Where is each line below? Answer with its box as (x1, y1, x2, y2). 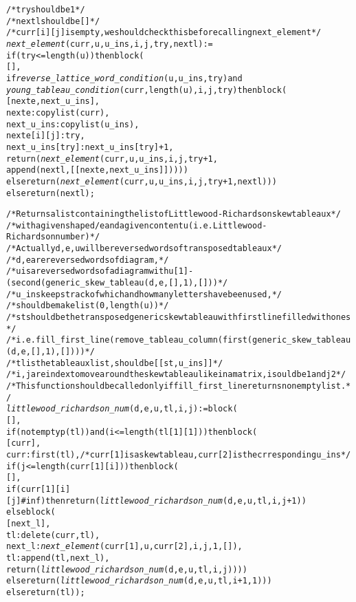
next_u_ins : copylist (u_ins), (6, 119, 140, 129)
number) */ (55, 232, 100, 242)
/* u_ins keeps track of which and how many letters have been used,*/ (6, 289, 282, 299)
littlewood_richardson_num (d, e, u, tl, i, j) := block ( (6, 404, 238, 414)
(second (6, 278, 41, 288)
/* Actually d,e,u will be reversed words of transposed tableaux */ (6, 244, 282, 254)
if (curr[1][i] (6, 484, 71, 494)
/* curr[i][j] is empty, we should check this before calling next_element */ (6, 28, 322, 38)
